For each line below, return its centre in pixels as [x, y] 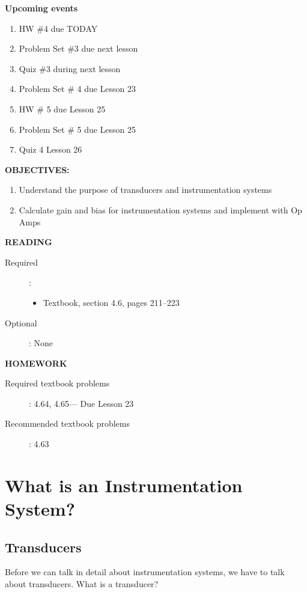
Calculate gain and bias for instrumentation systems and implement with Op [160, 209]
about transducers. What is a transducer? [82, 584]
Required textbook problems [57, 383]
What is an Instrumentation [124, 485]
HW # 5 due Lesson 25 [62, 108]
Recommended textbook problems [67, 423]
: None [41, 343]
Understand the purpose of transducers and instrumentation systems [145, 190]
